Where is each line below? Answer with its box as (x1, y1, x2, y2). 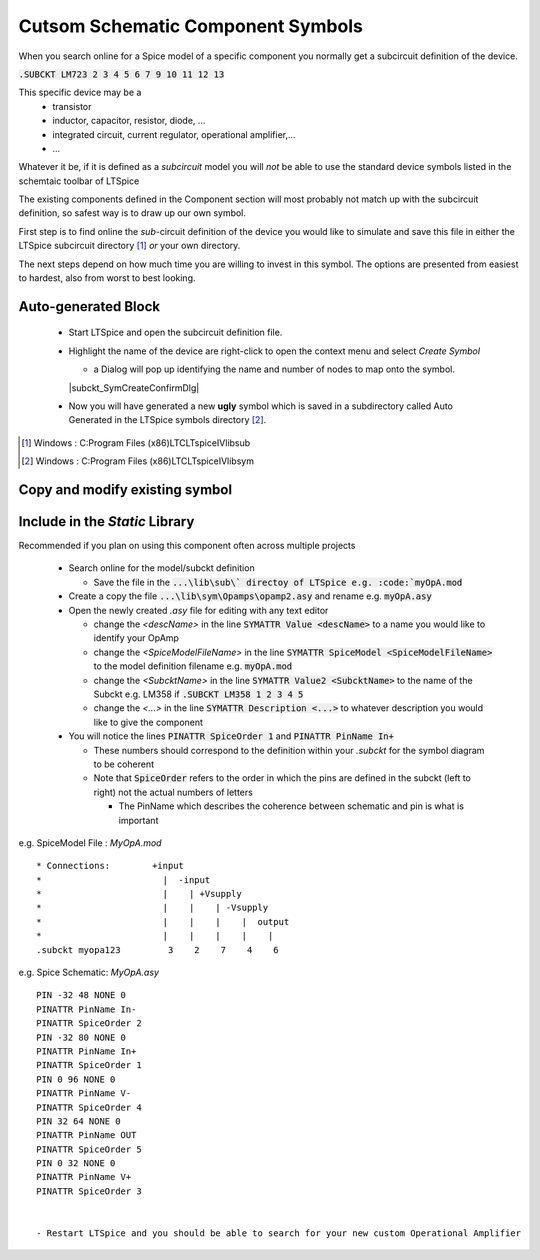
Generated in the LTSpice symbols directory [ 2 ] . (68, 414, 267, 426)
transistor (52, 100, 92, 112)
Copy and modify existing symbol (18, 481, 233, 498)
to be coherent (93, 758, 155, 770)
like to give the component (93, 716, 204, 728)
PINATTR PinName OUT (36, 1130, 137, 1141)
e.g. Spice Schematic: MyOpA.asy (18, 966, 160, 979)
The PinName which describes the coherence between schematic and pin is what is (118, 800, 465, 812)
